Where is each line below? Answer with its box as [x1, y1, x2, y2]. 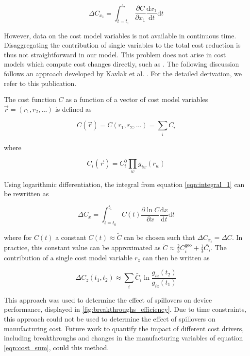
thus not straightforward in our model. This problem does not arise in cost [4, 49, 226, 59]
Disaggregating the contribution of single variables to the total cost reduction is [4, 40, 241, 50]
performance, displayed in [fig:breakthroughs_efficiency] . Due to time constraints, [4, 304, 247, 314]
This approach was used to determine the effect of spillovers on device [4, 294, 212, 305]
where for [4, 232, 32, 242]
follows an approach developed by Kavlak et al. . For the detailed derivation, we [4, 68, 242, 79]
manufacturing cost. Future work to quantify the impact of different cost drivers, [4, 323, 244, 333]
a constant [55, 232, 86, 242]
